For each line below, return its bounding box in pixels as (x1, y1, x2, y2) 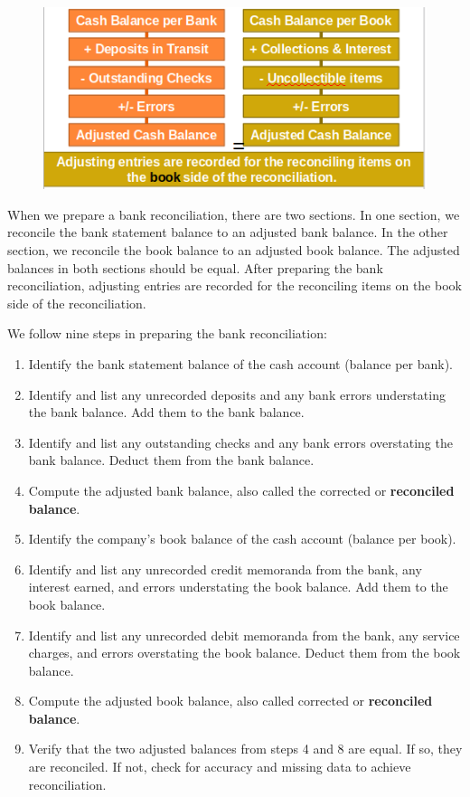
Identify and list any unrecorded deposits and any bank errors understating (28, 384, 446, 403)
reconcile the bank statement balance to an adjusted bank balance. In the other (7, 223, 448, 242)
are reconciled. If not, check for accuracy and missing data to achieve (28, 757, 411, 776)
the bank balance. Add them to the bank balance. (28, 403, 305, 422)
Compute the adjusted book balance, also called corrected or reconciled (28, 691, 433, 710)
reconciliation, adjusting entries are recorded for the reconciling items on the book (7, 276, 462, 295)
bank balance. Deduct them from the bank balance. (28, 451, 315, 470)
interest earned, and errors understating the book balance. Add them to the (28, 577, 448, 596)
